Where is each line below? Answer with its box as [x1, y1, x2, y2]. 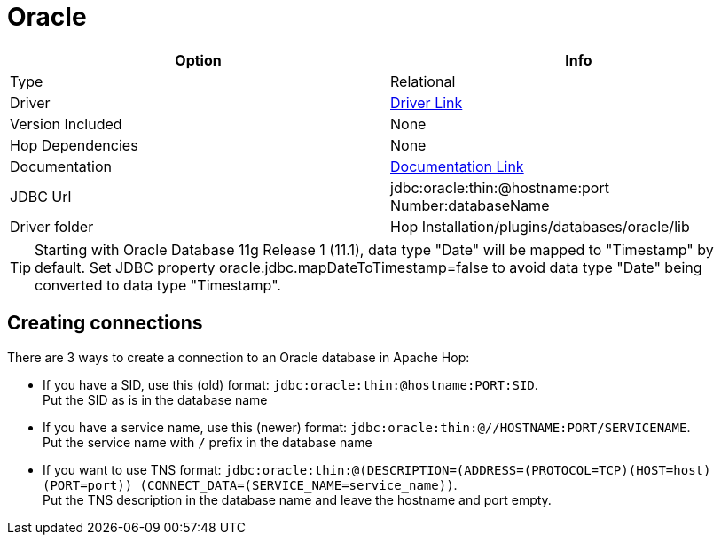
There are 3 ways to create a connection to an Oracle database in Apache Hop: [7, 349, 470, 365]
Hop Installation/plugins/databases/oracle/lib [390, 217, 690, 236]
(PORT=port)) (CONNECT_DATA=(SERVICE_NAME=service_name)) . [43, 476, 458, 492]
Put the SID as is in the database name [43, 391, 268, 407]
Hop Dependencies [10, 135, 138, 154]
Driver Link [390, 93, 463, 112]
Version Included [10, 114, 122, 133]
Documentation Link [390, 157, 524, 175]
